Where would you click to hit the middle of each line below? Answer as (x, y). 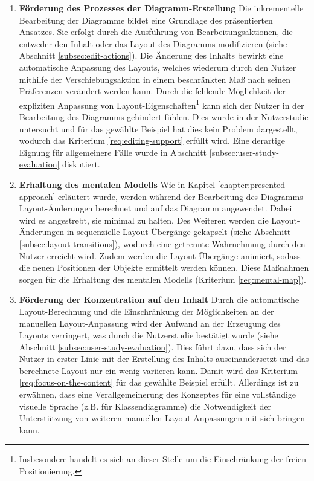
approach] (37, 196)
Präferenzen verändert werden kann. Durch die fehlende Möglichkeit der (152, 91)
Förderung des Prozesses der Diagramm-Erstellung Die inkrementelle (161, 8)
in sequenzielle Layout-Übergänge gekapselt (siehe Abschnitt (179, 232)
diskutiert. (81, 164)
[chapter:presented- (253, 184)
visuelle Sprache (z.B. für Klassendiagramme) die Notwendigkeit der (145, 406)
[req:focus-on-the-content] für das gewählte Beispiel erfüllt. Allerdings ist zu (159, 382)
